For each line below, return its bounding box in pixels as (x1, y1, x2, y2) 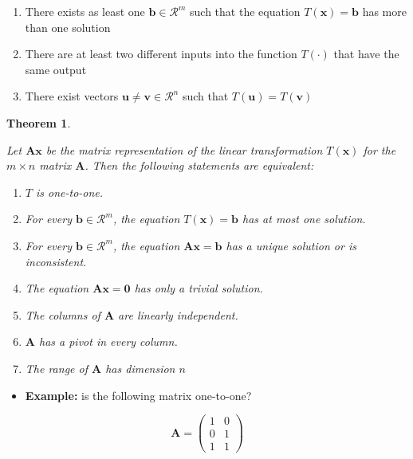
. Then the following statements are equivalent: (85, 157, 314, 174)
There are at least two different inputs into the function (25, 45, 297, 62)
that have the (333, 45, 399, 62)
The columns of (25, 306, 100, 323)
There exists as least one (25, 3, 145, 19)
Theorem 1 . (6, 114, 71, 131)
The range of (25, 359, 88, 376)
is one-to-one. (35, 183, 104, 200)
